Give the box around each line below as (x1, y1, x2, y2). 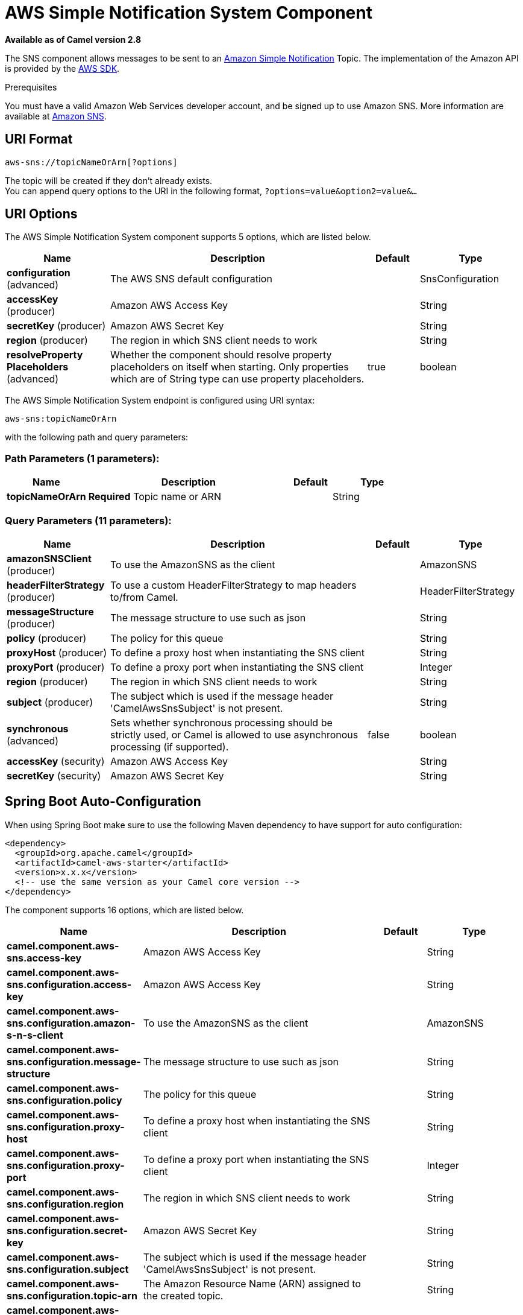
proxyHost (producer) (7, 646, 107, 659)
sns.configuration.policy (7, 1094, 122, 1106)
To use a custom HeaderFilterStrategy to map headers (110, 578, 357, 591)
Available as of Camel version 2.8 (5, 34, 141, 45)
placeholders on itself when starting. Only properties (110, 361, 349, 373)
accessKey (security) (7, 755, 105, 767)
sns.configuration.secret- (7, 1224, 128, 1237)
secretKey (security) (7, 769, 101, 782)
